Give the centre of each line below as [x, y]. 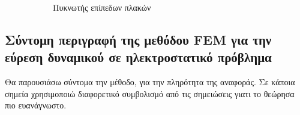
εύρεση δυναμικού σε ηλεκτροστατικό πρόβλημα [138, 57]
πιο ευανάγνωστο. [36, 105]
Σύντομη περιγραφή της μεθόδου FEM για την [138, 39]
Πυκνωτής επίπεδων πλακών [102, 7]
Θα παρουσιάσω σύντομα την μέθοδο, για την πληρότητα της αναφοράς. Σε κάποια [150, 82]
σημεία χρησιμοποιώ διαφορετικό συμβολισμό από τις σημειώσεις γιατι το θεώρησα [150, 93]
